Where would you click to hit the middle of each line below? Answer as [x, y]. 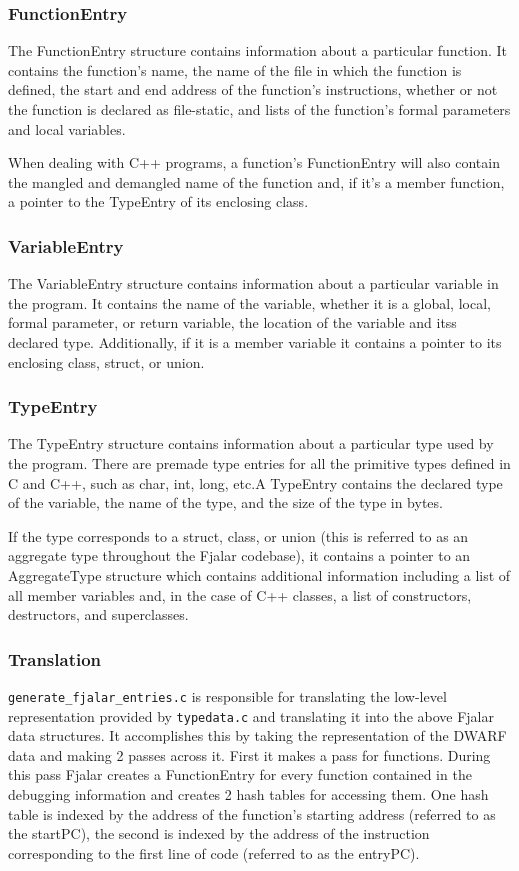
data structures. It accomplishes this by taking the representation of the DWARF [257, 735]
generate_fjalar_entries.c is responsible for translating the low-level [227, 695]
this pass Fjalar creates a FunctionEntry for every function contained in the [240, 774]
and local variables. [67, 128]
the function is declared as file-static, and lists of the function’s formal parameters [259, 109]
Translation [55, 658]
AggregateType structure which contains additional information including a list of [259, 574]
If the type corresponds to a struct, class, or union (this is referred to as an [238, 535]
